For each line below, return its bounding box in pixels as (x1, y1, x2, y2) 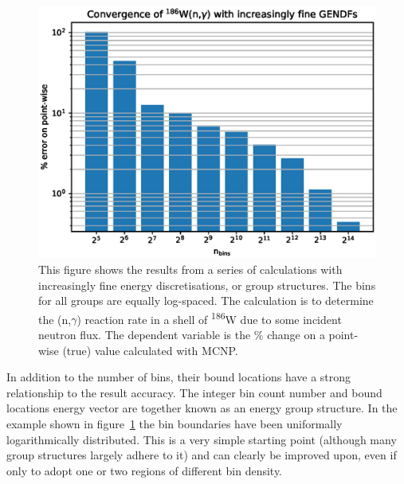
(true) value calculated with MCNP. (62, 342, 238, 358)
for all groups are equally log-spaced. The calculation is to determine (38, 292, 374, 309)
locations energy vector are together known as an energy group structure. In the (6, 400, 398, 416)
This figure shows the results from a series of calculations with (38, 260, 343, 277)
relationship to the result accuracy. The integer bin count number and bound (6, 384, 382, 400)
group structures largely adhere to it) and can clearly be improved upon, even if (6, 447, 397, 463)
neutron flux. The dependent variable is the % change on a (38, 326, 325, 342)
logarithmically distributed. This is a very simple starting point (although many (6, 431, 397, 447)
